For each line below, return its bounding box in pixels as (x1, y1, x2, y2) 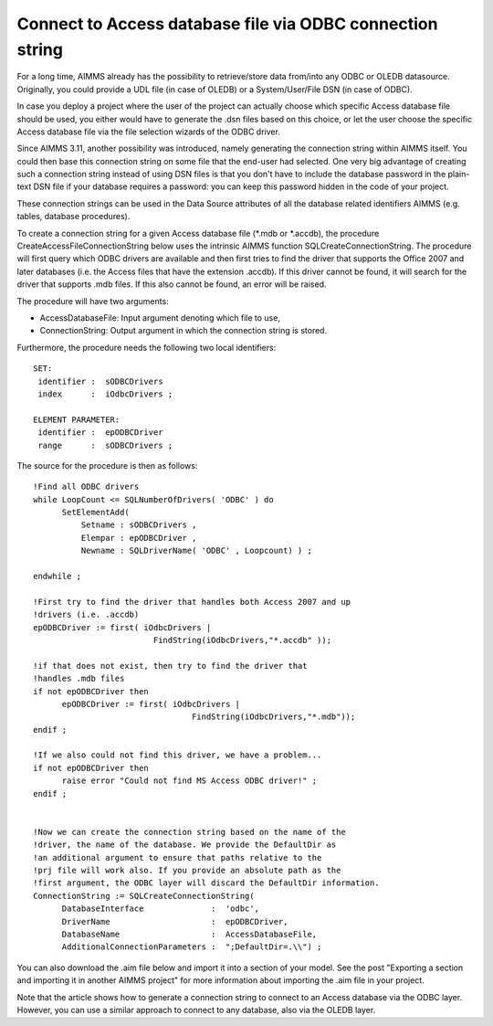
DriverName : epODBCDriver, (61, 916, 288, 926)
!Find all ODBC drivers (33, 481, 140, 492)
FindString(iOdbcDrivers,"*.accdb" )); (152, 635, 332, 645)
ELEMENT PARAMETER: (33, 414, 121, 425)
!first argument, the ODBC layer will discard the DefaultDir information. (33, 878, 380, 888)
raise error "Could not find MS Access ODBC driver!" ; (61, 776, 318, 786)
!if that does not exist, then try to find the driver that (33, 661, 308, 671)
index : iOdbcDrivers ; (37, 388, 173, 399)
